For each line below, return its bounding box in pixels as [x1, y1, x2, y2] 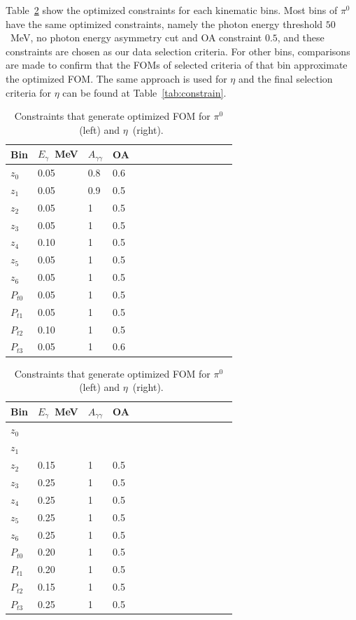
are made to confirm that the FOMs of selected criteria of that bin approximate [6, 57, 348, 72]
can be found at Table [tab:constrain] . [62, 85, 227, 99]
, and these [277, 30, 325, 45]
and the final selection [238, 71, 333, 85]
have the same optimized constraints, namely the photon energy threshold [6, 16, 323, 31]
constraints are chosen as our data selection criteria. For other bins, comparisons [6, 43, 350, 58]
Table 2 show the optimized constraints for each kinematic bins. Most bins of [6, 3, 338, 17]
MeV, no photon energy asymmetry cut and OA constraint [10, 30, 262, 45]
